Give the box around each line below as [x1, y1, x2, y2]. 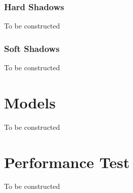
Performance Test [4, 151, 130, 172]
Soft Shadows [4, 42, 60, 54]
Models [4, 92, 56, 113]
